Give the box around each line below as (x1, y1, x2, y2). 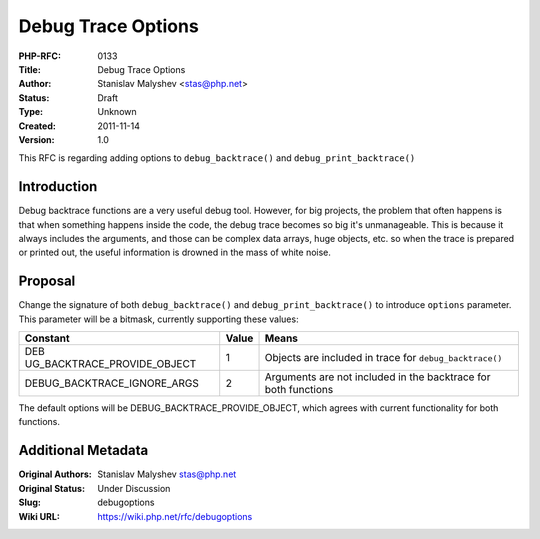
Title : (18, 63, 42, 75)
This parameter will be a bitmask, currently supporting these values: (18, 313, 299, 325)
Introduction (18, 178, 98, 195)
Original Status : (18, 482, 85, 494)
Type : (18, 106, 44, 118)
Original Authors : (18, 468, 92, 480)
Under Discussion (97, 482, 171, 494)
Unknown (97, 106, 137, 118)
